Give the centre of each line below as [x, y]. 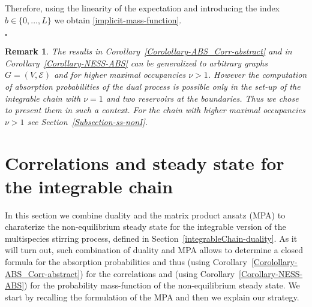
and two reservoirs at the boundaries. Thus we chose [202, 98]
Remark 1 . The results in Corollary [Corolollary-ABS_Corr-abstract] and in [148, 51]
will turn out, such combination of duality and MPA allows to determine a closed [154, 250]
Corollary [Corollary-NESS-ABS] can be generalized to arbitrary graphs [136, 63]
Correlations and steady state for [145, 162]
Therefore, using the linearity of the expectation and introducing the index [142, 8]
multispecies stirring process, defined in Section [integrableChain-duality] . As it [151, 238]
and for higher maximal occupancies [120, 75]
